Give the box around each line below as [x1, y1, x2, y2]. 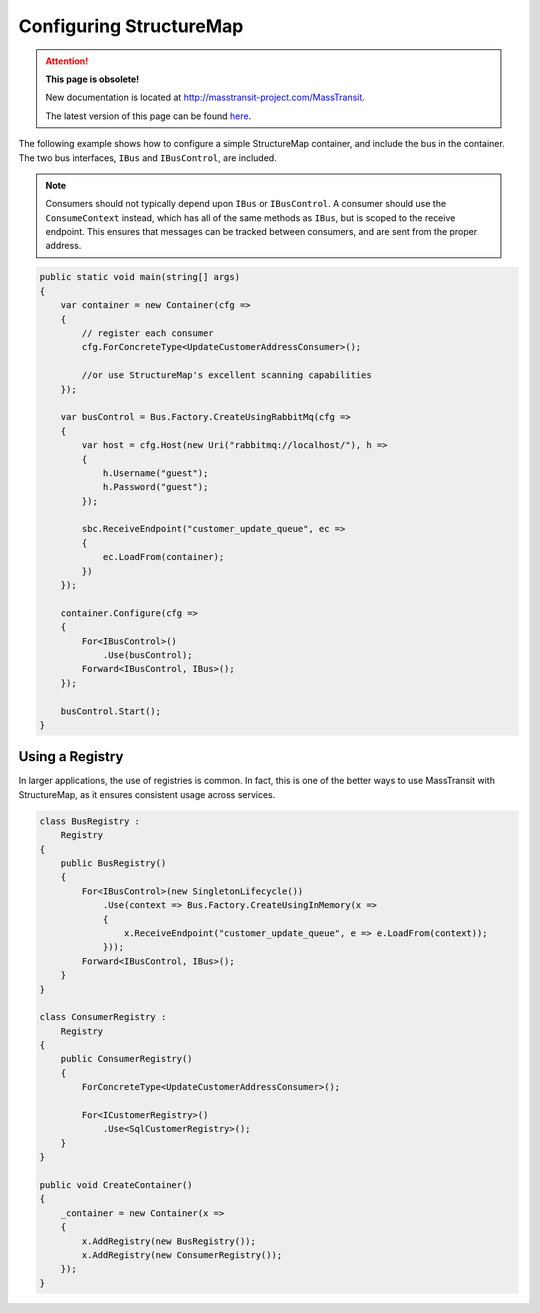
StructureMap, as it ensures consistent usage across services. [18, 788, 276, 800]
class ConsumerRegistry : [39, 1011, 167, 1023]
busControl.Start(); [60, 705, 162, 717]
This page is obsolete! [45, 73, 140, 85]
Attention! [45, 55, 89, 67]
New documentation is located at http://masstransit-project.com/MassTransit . [45, 91, 365, 104]
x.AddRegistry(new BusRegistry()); [81, 1235, 257, 1247]
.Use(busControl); [102, 649, 194, 660]
